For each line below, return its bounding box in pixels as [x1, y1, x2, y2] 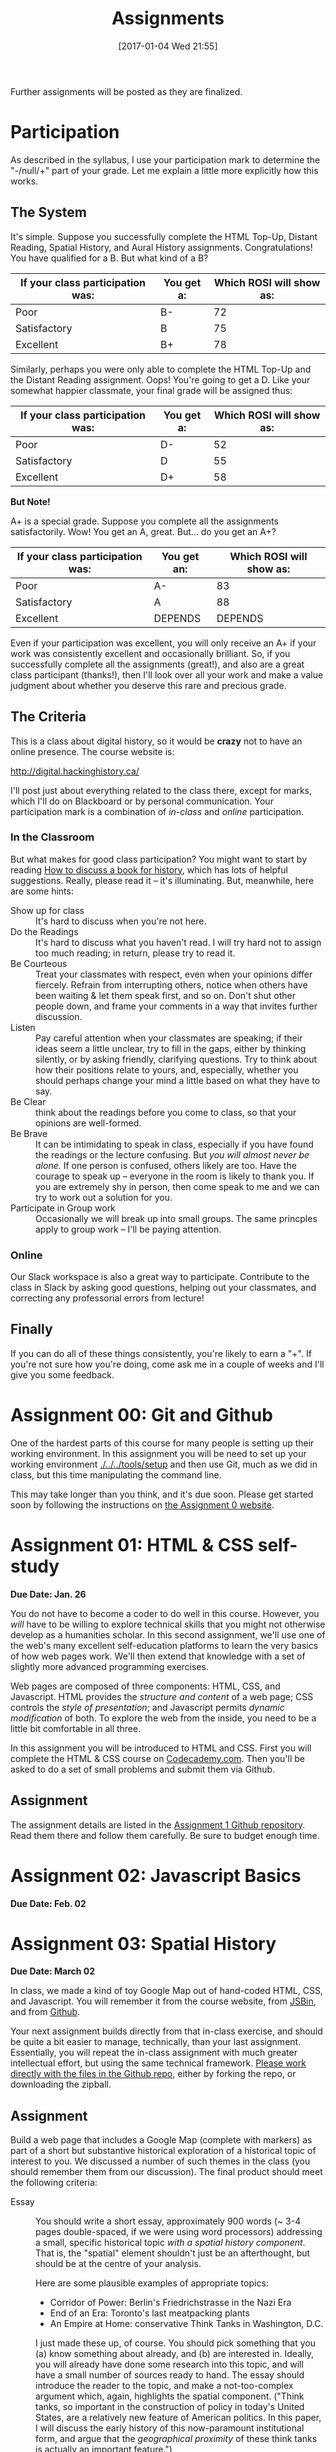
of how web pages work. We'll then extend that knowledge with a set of [10, 1650, 306, 1662]
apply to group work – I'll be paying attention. [35, 1223, 222, 1235]
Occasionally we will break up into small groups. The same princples [35, 1212, 318, 1224]
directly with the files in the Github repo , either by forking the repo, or [10, 2068, 297, 2080]
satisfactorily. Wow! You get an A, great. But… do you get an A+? [10, 525, 277, 537]
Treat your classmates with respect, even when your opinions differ [35, 968, 313, 980]
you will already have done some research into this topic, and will [35, 2358, 304, 2371]
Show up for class [10, 904, 85, 916]
